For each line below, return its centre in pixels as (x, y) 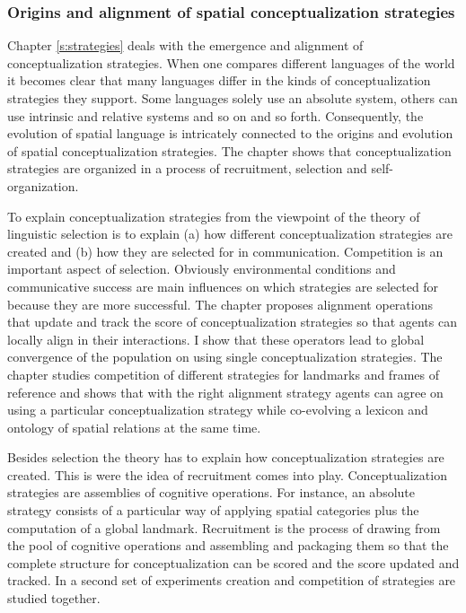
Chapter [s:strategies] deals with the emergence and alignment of (185, 45)
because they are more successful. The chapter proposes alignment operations (220, 304)
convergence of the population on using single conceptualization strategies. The (225, 357)
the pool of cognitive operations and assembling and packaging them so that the (228, 545)
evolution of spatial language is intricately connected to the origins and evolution (230, 133)
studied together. (54, 598)
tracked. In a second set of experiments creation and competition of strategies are (232, 580)
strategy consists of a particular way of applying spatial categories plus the (213, 510)
